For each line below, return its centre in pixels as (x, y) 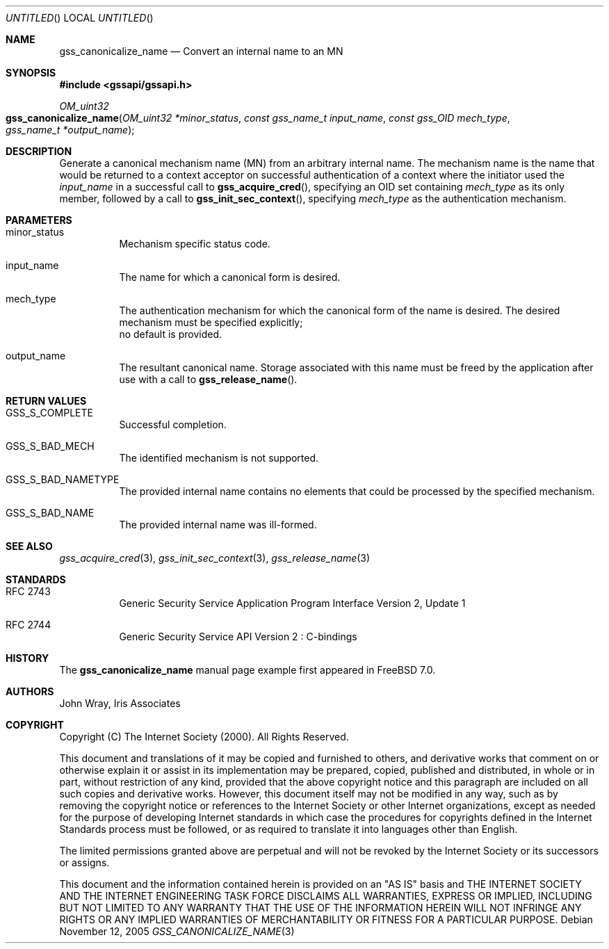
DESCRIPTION (39, 151)
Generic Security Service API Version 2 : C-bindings (238, 636)
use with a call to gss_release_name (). (208, 379)
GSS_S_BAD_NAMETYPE (63, 479)
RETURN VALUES (46, 401)
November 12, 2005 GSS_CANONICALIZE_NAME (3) (177, 931)
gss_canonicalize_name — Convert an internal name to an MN (201, 51)
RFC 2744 (29, 625)
